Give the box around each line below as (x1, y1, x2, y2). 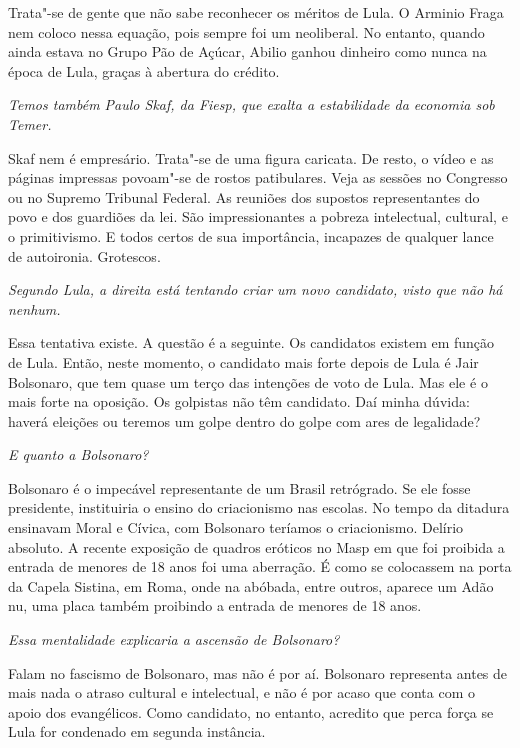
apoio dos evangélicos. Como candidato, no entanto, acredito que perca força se (8, 701, 494, 722)
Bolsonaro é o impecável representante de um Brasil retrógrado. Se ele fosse (8, 477, 471, 498)
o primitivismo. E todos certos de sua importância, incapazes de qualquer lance (8, 225, 494, 246)
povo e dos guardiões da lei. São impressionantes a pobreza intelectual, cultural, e (8, 206, 508, 227)
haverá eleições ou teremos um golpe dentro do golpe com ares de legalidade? (8, 410, 481, 431)
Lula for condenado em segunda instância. (8, 721, 266, 742)
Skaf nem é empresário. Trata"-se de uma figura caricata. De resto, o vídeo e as (8, 147, 494, 168)
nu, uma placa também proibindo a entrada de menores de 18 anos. (8, 595, 422, 616)
